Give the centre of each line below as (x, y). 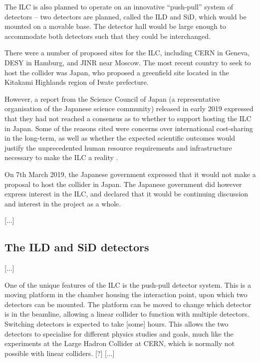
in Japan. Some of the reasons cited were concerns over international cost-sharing (129, 128)
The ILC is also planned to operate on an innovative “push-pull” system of (119, 6)
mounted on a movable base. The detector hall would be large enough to (115, 26)
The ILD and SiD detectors (77, 247)
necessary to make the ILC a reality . (61, 157)
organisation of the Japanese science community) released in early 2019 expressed (129, 108)
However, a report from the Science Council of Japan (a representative (112, 98)
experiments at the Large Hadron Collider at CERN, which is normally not (120, 343)
